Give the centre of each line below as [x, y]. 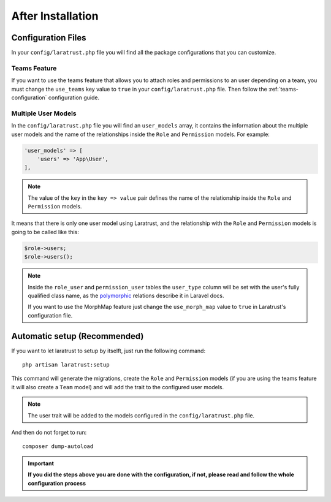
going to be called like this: [45, 232]
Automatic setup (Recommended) [78, 336]
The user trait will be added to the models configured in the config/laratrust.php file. [141, 415]
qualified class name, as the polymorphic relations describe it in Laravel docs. [126, 295]
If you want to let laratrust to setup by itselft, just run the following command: [108, 351]
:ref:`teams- [283, 89]
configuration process [57, 483]
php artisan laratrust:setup [66, 365]
